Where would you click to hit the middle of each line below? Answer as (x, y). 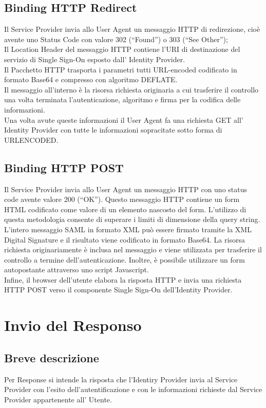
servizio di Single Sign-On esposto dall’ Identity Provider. (95, 59)
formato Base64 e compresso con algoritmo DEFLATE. (91, 79)
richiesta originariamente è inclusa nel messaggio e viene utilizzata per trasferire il (133, 249)
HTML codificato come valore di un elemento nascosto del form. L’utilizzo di (125, 209)
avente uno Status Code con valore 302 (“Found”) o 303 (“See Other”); (116, 39)
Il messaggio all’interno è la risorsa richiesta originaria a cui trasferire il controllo (131, 89)
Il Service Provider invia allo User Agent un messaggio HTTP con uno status (126, 189)
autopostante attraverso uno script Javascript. (77, 270)
